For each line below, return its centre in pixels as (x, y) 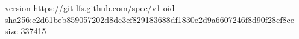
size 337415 (26, 31)
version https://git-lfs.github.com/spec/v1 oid (90, 8)
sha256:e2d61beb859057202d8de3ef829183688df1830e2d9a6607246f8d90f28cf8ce (150, 19)
